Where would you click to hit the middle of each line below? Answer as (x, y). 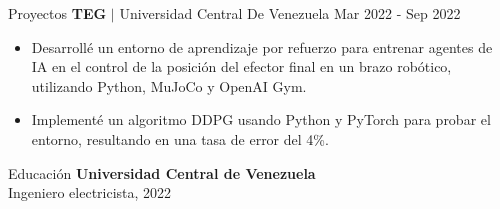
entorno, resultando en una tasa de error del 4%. (180, 138)
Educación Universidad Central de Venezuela (162, 172)
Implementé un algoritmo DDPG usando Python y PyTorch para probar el (261, 119)
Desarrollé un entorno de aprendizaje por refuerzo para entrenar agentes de (262, 46)
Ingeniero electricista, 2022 (90, 192)
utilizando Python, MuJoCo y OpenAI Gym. (169, 85)
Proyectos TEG (57, 13)
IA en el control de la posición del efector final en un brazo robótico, (241, 66)
